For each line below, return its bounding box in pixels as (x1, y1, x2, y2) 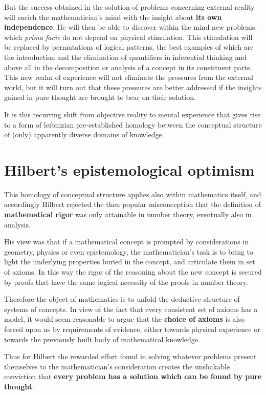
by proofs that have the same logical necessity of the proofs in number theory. (4, 276, 248, 287)
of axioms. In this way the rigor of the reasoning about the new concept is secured (4, 266, 262, 277)
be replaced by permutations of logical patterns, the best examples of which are (4, 41, 254, 52)
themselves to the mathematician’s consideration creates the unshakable (4, 361, 230, 371)
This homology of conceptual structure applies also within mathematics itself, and (4, 189, 261, 199)
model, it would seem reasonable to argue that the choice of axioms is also (4, 314, 245, 324)
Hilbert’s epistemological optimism (4, 159, 255, 180)
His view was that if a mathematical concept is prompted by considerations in (4, 236, 249, 247)
